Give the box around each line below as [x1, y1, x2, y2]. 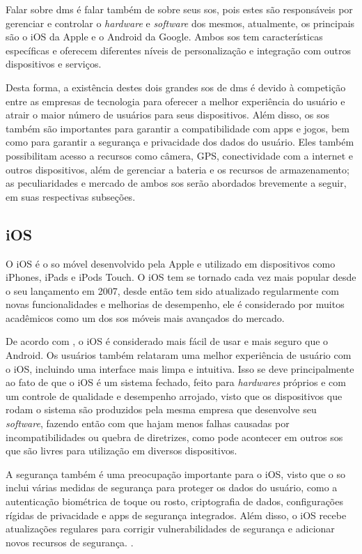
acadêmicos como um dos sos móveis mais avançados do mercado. [6, 310, 285, 325]
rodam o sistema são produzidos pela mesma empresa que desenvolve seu [6, 402, 317, 417]
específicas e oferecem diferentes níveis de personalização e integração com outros [6, 43, 352, 57]
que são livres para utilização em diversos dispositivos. [6, 443, 237, 458]
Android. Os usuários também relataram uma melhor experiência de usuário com [6, 348, 352, 362]
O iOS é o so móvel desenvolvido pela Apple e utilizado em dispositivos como [6, 256, 336, 270]
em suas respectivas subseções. [6, 189, 136, 203]
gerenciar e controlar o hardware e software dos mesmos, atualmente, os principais [6, 15, 355, 30]
